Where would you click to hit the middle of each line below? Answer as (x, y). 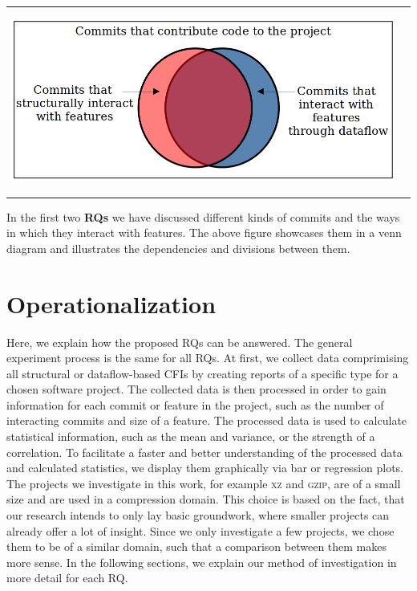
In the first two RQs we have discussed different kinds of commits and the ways (203, 216)
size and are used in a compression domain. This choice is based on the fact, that (206, 499)
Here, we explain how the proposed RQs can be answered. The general (180, 342)
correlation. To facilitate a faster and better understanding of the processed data (204, 452)
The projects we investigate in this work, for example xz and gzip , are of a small (204, 483)
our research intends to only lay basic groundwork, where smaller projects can (198, 515)
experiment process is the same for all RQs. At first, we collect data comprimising (208, 358)
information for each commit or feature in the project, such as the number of (195, 404)
